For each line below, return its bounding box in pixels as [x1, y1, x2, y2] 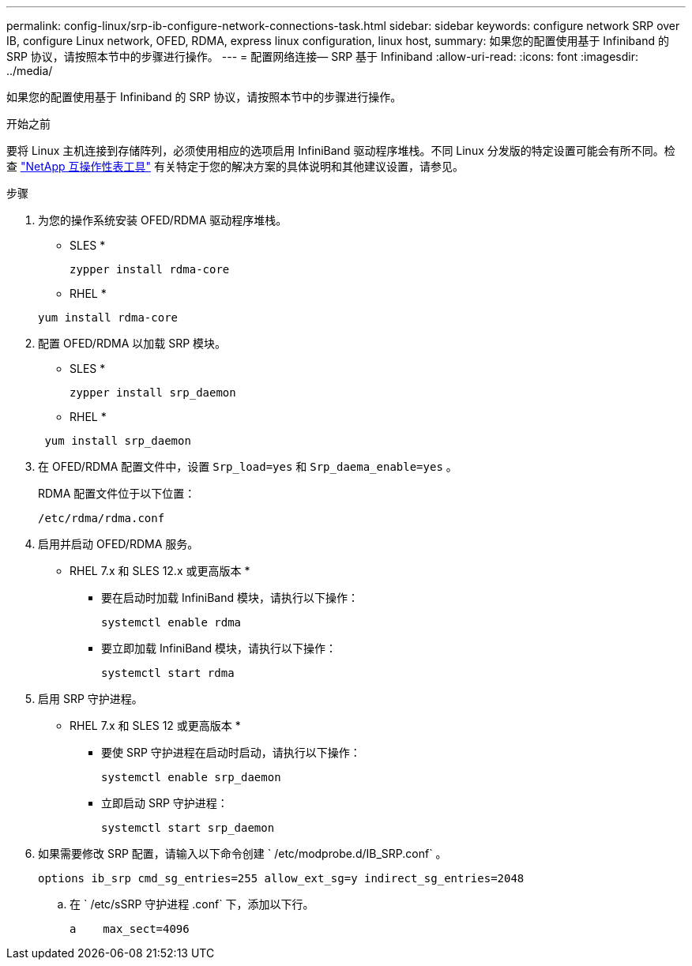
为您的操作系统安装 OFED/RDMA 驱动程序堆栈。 [38, 213, 288, 227]
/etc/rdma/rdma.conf [38, 512, 165, 524]
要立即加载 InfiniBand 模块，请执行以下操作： [101, 641, 337, 655]
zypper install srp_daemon [70, 386, 236, 399]
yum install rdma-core [38, 311, 179, 324]
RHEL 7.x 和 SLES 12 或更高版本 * [70, 719, 241, 732]
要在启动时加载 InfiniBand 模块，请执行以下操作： [101, 591, 359, 604]
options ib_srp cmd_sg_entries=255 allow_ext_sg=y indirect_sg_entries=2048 [38, 872, 525, 885]
